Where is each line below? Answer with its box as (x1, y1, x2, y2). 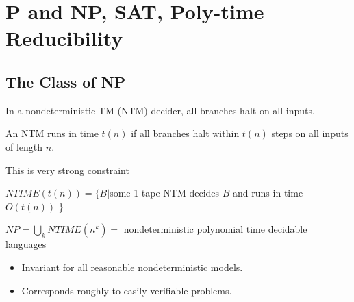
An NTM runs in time (5, 126, 99, 140)
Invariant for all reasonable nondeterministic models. (21, 260, 243, 274)
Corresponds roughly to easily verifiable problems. (21, 283, 232, 297)
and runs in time (233, 186, 303, 200)
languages (5, 237, 47, 251)
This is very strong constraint (5, 162, 129, 177)
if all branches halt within (131, 126, 240, 140)
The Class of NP (5, 71, 126, 92)
